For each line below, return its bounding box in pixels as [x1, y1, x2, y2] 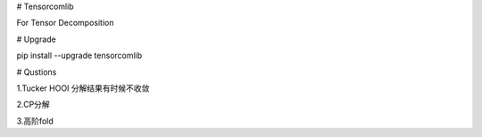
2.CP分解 [16, 99, 51, 110]
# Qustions [16, 67, 57, 77]
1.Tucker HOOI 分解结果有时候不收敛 [16, 83, 150, 93]
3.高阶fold [16, 116, 54, 126]
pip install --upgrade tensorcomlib [16, 50, 143, 61]
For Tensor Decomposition [16, 18, 114, 28]
